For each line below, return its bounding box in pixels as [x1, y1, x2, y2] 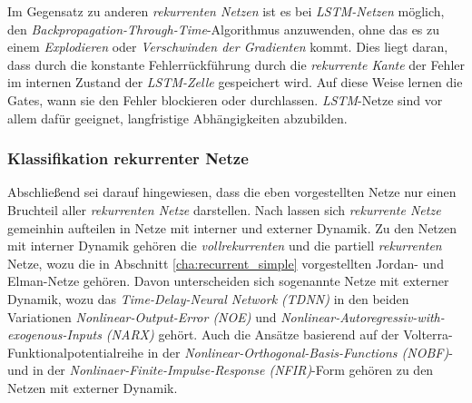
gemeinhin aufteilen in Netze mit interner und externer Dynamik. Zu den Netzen [7, 218, 457, 237]
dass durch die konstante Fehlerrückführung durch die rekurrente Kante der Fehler [7, 54, 465, 74]
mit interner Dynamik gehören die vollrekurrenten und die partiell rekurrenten [7, 236, 442, 255]
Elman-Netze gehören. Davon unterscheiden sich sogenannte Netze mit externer [7, 271, 449, 290]
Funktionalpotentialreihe [7, 342, 144, 361]
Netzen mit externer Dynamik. [7, 378, 178, 397]
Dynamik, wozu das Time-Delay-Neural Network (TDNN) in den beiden [7, 289, 409, 308]
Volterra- [403, 325, 453, 344]
